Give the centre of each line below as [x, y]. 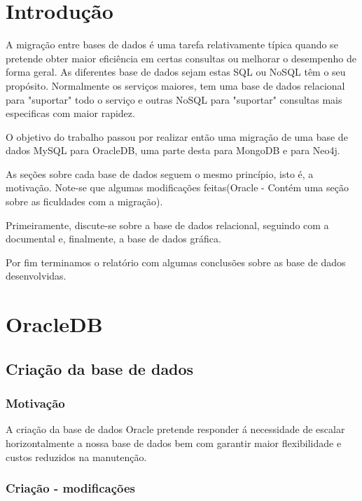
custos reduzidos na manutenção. [76, 457]
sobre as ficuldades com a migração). [84, 201]
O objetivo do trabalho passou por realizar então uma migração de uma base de [177, 136]
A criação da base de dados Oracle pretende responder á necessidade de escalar [175, 429]
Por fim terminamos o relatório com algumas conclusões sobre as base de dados [176, 262]
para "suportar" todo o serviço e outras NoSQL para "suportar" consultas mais [174, 99]
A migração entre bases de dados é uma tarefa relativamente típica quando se [172, 44]
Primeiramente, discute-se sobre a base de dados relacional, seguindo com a [167, 225]
